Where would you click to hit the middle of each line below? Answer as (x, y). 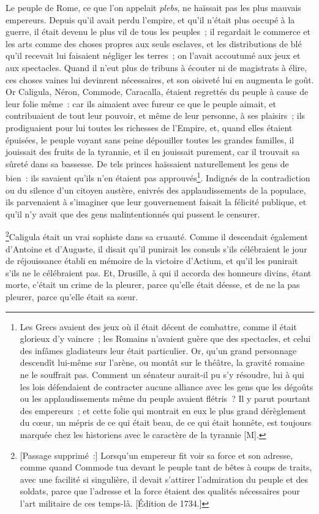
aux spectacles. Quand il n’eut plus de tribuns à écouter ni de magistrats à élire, (156, 67)
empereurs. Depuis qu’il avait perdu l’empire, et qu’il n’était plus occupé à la (150, 19)
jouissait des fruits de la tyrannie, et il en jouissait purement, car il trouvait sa (153, 152)
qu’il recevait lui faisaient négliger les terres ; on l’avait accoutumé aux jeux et (153, 55)
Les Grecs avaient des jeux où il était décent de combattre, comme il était (158, 326)
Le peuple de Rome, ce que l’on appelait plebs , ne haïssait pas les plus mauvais (153, 7)
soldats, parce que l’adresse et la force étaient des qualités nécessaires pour (160, 491)
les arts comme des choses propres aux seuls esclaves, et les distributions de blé (154, 43)
